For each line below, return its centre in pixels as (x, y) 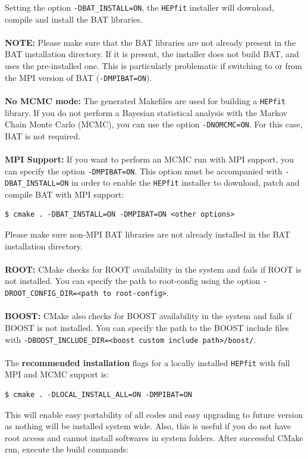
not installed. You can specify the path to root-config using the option (133, 281)
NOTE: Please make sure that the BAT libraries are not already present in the (150, 42)
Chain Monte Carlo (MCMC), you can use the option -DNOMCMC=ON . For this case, (154, 124)
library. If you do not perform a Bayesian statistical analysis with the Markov (146, 112)
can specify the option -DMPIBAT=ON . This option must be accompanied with (144, 171)
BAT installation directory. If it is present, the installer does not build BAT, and (152, 54)
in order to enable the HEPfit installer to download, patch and (186, 182)
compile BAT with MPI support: (65, 194)
